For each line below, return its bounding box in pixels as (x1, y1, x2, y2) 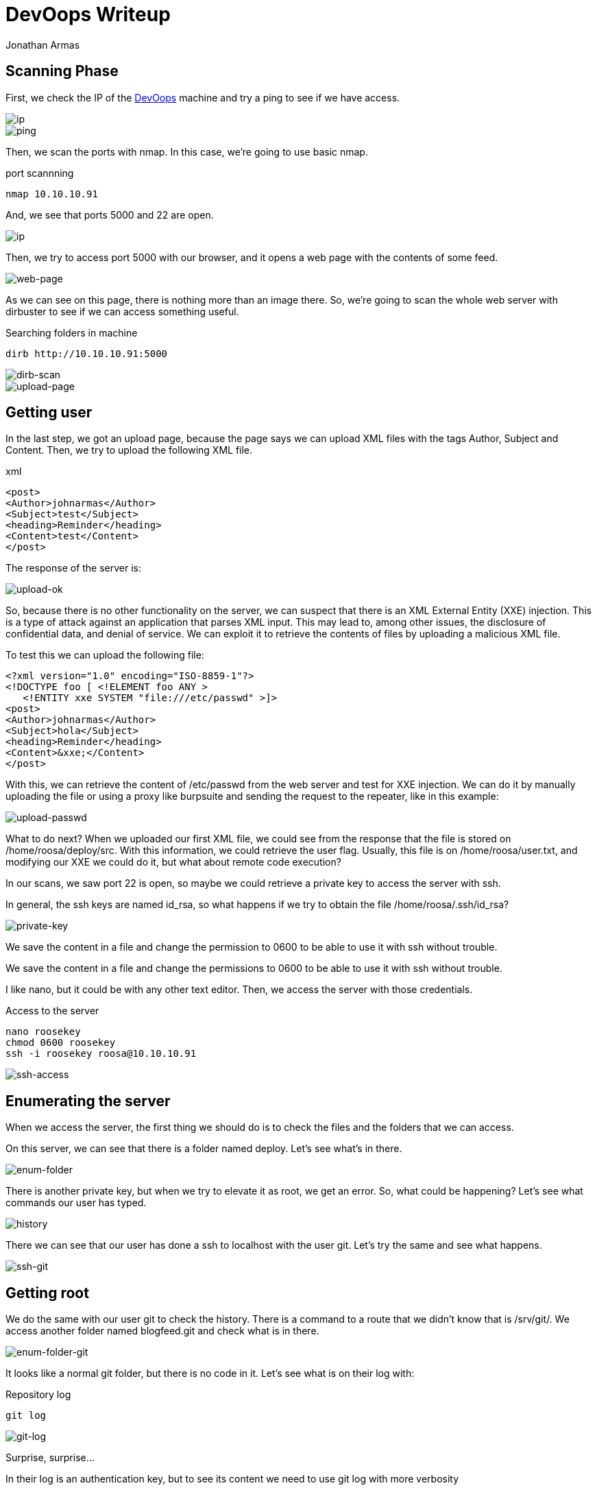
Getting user (5, 404, 93, 422)
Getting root (5, 1284, 89, 1302)
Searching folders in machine (5, 326, 138, 339)
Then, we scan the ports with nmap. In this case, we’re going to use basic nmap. (5, 145, 368, 158)
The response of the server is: (5, 562, 142, 574)
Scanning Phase (5, 62, 119, 80)
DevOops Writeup (5, 3, 171, 26)
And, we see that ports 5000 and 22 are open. (5, 208, 214, 221)
